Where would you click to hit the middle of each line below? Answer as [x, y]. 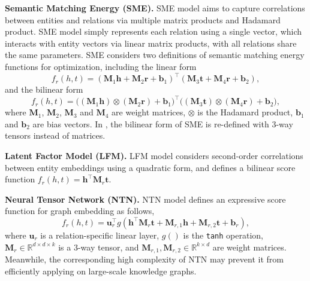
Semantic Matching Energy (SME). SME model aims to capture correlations [155, 8]
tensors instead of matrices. [55, 135]
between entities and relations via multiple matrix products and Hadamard [143, 19]
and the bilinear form [44, 89]
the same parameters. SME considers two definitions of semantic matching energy [155, 55]
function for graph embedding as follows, [80, 211]
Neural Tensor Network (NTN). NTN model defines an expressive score [145, 199]
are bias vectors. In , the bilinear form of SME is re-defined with [151, 123]
